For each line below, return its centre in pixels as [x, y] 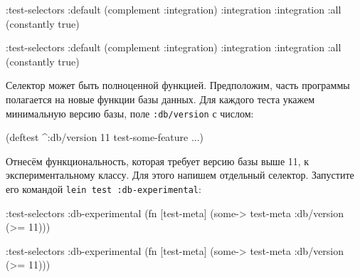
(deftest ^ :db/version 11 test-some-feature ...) [105, 137]
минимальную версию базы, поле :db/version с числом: [130, 113]
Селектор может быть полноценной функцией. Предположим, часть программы [178, 85]
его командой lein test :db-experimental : [104, 189]
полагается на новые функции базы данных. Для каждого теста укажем [160, 99]
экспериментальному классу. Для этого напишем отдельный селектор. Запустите [180, 175]
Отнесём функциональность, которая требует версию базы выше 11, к [158, 161]
